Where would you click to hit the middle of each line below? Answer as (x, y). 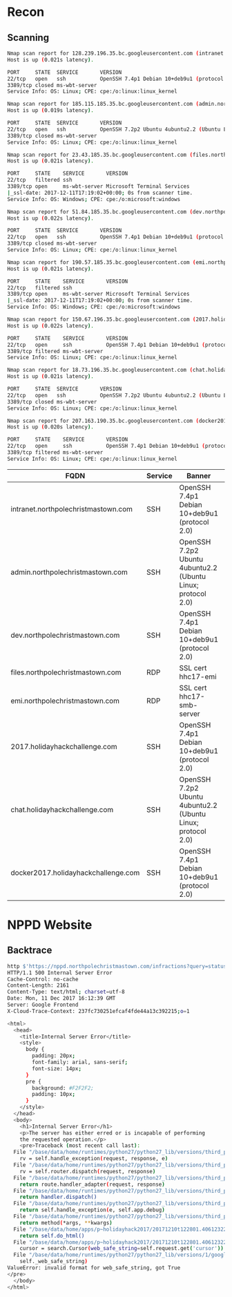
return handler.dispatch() (58, 1197)
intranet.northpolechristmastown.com (72, 509)
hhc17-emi (198, 676)
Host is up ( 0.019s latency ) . (51, 111)
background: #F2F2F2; (63, 1088)
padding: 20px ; (54, 1056)
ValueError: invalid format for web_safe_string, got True (94, 1268)
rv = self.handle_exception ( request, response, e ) (94, 1159)
